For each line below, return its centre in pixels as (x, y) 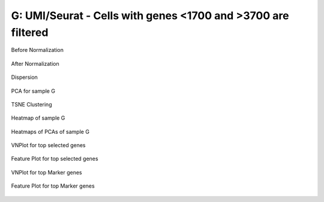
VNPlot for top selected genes (48, 145)
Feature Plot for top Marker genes (53, 186)
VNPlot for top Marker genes (46, 172)
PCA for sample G (33, 91)
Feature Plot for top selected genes (55, 159)
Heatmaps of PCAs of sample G (50, 131)
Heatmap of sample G (38, 118)
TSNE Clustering (31, 104)
